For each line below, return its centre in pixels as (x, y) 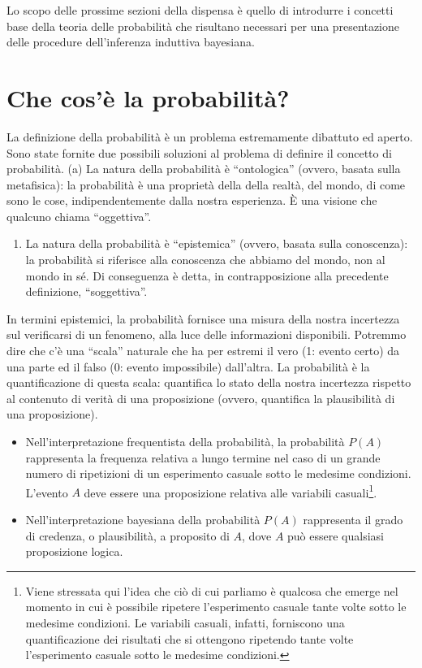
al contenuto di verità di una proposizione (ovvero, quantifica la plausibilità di (201, 398)
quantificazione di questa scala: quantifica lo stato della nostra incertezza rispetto (209, 382)
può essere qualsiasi (336, 535)
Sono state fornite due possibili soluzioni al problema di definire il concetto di (199, 152)
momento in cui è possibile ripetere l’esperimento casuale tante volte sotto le (216, 607)
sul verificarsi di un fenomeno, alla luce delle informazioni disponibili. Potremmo (207, 334)
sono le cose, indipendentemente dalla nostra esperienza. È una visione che (192, 200)
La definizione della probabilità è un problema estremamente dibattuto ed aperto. (210, 136)
